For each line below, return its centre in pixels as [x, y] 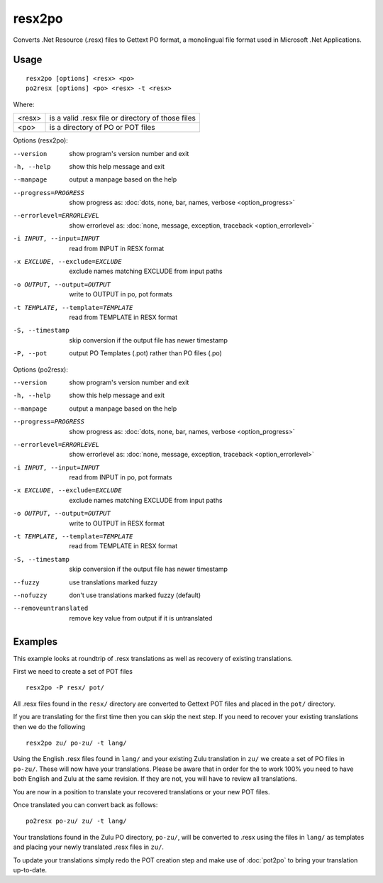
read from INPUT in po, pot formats [121, 477]
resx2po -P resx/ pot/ [65, 688]
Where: [24, 104]
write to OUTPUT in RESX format [117, 523]
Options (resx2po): [41, 140]
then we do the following [49, 726]
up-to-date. [30, 870]
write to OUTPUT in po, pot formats [121, 294]
